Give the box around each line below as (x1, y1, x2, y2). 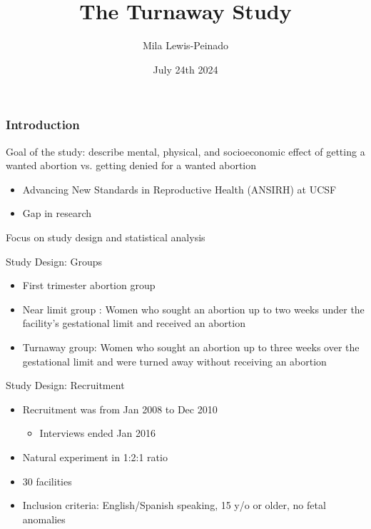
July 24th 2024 (153, 61, 218, 76)
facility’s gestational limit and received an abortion (22, 316, 245, 331)
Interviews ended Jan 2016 (39, 425, 156, 440)
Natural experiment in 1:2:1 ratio (22, 449, 168, 464)
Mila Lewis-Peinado (142, 38, 229, 53)
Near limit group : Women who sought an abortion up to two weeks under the (22, 301, 365, 316)
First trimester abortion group (22, 278, 156, 293)
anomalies (22, 511, 66, 526)
